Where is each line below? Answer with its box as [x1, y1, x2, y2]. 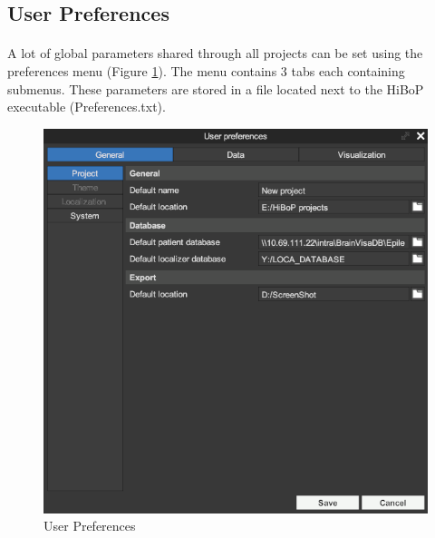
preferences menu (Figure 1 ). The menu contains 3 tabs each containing [7, 61, 405, 80]
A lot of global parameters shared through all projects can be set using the [7, 44, 423, 63]
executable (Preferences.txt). [7, 97, 166, 116]
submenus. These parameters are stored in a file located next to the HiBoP [7, 79, 424, 98]
